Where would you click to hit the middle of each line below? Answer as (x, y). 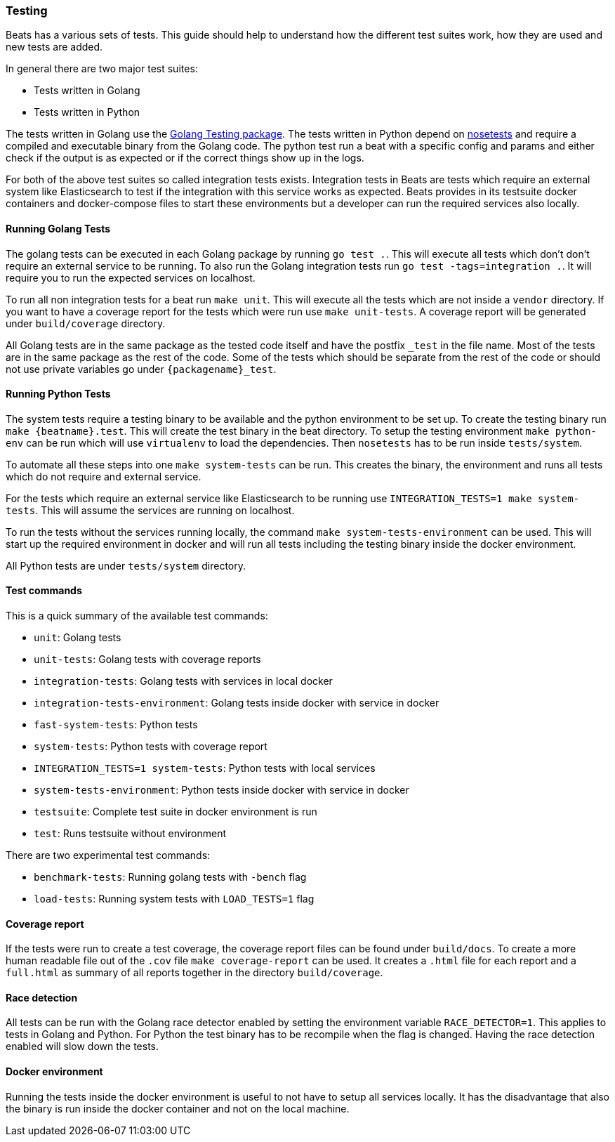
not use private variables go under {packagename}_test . (141, 369)
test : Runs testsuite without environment (130, 834)
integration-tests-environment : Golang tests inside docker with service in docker (237, 703)
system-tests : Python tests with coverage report (151, 747)
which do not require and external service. (104, 476)
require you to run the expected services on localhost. (131, 277)
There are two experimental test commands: (108, 855)
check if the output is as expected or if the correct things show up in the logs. (185, 158)
